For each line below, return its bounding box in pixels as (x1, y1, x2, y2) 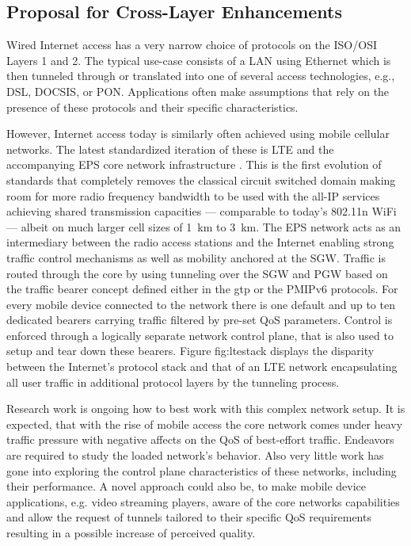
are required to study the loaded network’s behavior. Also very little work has (6, 447, 384, 464)
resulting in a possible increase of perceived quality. (6, 525, 256, 541)
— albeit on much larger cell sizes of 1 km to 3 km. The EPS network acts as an (6, 218, 401, 235)
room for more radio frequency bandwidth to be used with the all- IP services (6, 187, 380, 204)
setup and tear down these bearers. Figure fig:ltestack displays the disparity (6, 342, 375, 359)
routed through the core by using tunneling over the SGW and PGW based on (6, 265, 388, 281)
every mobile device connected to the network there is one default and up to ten (6, 296, 395, 312)
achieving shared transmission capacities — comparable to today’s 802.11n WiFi (6, 203, 397, 220)
